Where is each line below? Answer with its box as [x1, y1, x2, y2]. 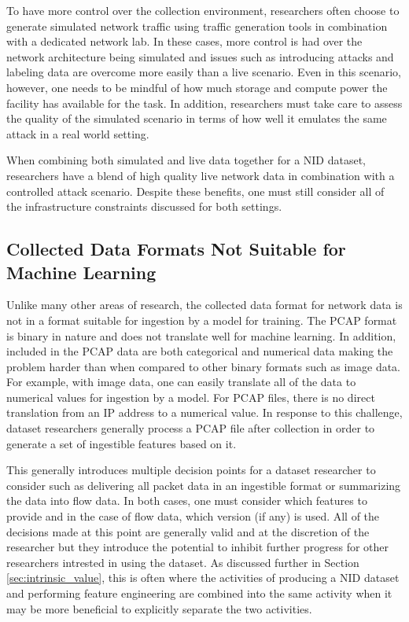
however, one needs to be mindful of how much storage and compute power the [6, 79, 388, 95]
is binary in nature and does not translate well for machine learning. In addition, [6, 327, 396, 344]
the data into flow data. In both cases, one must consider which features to [6, 492, 367, 509]
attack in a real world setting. [6, 125, 149, 142]
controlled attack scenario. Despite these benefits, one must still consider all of [6, 182, 385, 199]
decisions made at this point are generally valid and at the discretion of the [6, 523, 370, 539]
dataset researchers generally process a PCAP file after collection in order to [6, 420, 375, 436]
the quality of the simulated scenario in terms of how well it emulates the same [6, 110, 387, 127]
